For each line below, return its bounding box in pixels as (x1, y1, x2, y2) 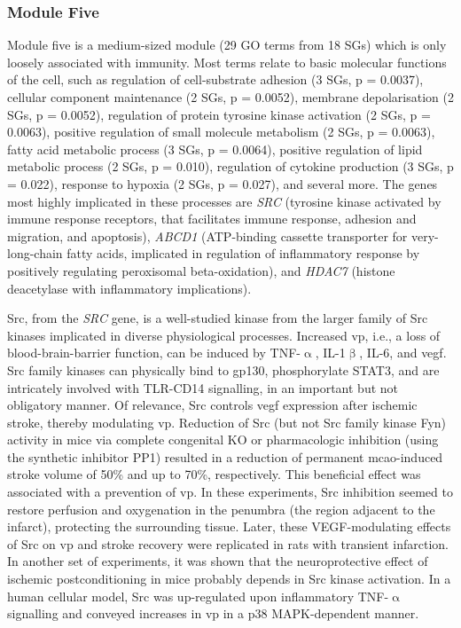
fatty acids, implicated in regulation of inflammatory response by (66, 244, 420, 263)
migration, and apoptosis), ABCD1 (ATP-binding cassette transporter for (7, 226, 408, 245)
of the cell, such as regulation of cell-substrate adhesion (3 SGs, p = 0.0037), (7, 70, 424, 89)
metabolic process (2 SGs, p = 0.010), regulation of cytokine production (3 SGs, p (7, 157, 454, 176)
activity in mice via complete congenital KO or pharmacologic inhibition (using (7, 430, 439, 449)
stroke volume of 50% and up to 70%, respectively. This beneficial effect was (7, 465, 421, 483)
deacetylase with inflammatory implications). (7, 279, 252, 297)
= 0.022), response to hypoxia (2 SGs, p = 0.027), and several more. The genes (7, 174, 438, 192)
